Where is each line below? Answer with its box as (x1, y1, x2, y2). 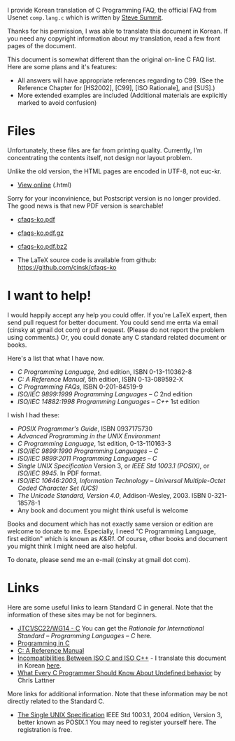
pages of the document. (7, 42, 77, 50)
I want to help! (7, 288, 92, 303)
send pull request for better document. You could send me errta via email (7, 318, 219, 326)
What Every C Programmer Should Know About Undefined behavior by (17, 668, 222, 677)
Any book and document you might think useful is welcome (17, 506, 189, 515)
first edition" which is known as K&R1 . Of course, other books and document (7, 534, 228, 542)
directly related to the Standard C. (7, 697, 105, 705)
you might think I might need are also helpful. (7, 542, 138, 550)
